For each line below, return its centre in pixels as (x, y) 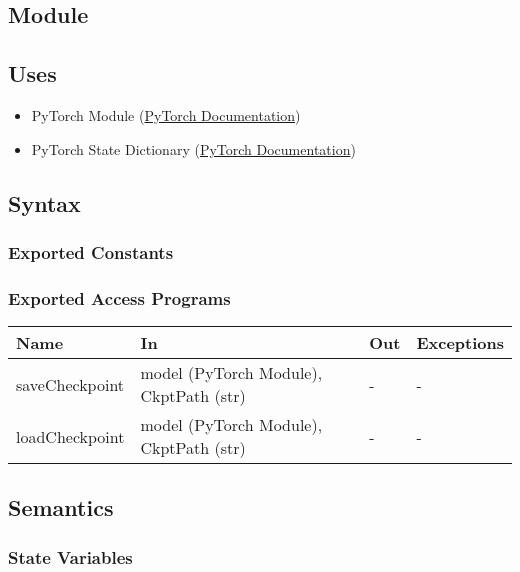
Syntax (44, 202)
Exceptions (460, 343)
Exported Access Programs (119, 297)
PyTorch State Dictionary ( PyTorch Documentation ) (193, 148)
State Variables (70, 556)
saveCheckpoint (70, 384)
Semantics (61, 507)
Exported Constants (91, 251)
